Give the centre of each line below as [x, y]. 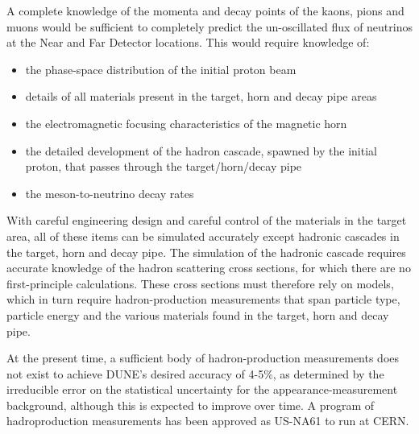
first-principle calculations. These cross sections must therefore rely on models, [200, 283]
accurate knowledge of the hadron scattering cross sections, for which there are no [209, 268]
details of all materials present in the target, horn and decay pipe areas [201, 96]
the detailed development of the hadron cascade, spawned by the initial [201, 150]
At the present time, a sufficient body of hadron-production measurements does [203, 358]
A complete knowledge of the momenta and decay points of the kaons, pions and [205, 10]
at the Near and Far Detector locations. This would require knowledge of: [188, 42]
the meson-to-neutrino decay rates [110, 193]
